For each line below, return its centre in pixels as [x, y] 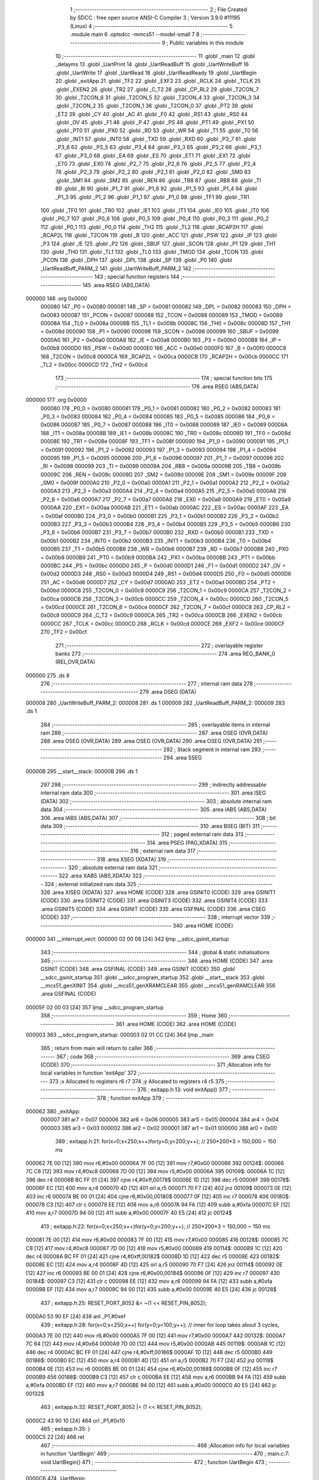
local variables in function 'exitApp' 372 [89, 1073]
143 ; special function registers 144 [137, 277]
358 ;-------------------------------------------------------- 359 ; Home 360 [134, 1016]
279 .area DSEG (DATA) [168, 692]
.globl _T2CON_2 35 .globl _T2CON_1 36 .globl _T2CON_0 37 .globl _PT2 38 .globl [154, 106]
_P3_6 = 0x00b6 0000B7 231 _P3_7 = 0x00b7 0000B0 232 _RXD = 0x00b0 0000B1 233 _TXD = [157, 532]
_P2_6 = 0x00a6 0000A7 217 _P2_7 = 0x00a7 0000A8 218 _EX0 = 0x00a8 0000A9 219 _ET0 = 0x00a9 [166, 499]
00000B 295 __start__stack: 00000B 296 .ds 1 [82, 771]
